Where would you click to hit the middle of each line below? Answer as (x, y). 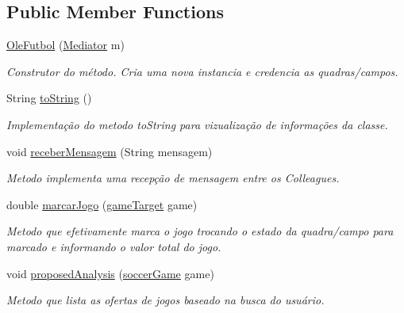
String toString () (49, 98)
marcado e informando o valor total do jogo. (114, 246)
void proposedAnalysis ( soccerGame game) (110, 273)
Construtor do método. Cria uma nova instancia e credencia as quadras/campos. (202, 71)
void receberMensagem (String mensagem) (110, 151)
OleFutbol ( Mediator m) (65, 45)
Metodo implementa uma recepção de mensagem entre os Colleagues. (173, 178)
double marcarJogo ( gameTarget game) (102, 204)
